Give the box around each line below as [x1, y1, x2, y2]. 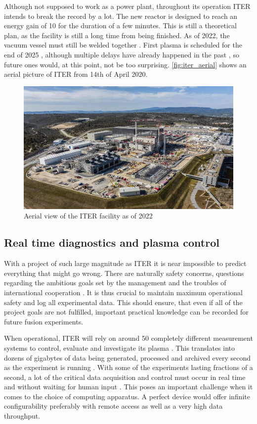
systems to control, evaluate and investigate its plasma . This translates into [4, 342, 235, 353]
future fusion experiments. [4, 316, 84, 326]
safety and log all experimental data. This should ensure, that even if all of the [4, 297, 243, 307]
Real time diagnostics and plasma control [4, 235, 219, 250]
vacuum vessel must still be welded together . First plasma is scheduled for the [4, 40, 242, 50]
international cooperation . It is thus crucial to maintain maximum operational [4, 287, 243, 297]
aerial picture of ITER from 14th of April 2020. [4, 69, 148, 79]
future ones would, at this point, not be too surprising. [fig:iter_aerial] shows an [4, 59, 247, 69]
